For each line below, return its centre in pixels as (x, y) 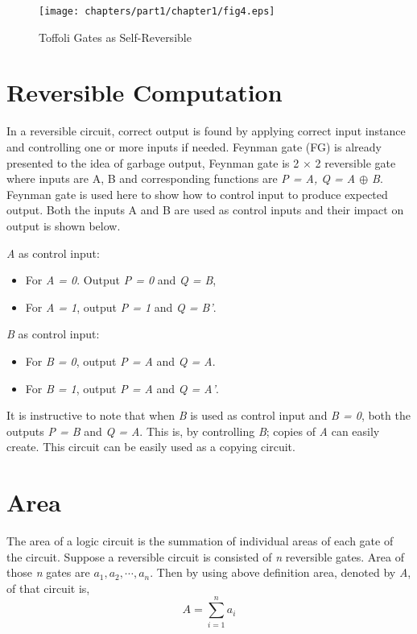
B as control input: (53, 334)
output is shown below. (64, 225)
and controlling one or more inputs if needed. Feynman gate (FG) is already (194, 146)
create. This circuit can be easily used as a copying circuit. (151, 447)
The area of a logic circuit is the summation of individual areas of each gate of (200, 541)
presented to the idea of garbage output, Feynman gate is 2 (153, 162)
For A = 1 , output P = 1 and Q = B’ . (121, 307)
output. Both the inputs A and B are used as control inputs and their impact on (205, 210)
